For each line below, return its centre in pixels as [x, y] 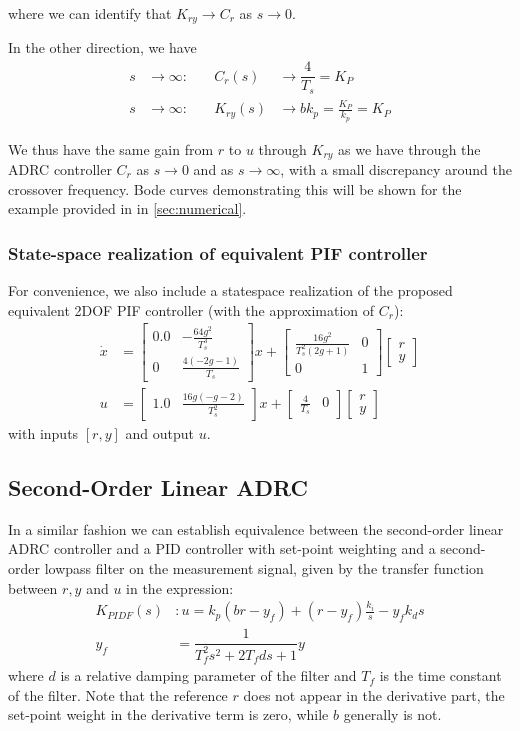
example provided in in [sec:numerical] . [127, 208]
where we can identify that [90, 13]
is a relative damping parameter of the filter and [208, 675]
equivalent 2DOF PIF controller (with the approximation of [191, 309]
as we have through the [409, 148]
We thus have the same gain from [111, 148]
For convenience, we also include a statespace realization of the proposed [230, 290]
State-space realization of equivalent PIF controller [218, 252]
